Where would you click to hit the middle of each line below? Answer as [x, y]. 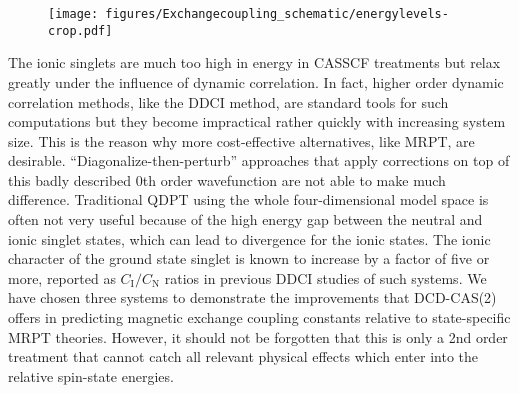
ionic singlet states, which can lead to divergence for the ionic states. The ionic [249, 238]
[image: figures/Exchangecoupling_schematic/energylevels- [248, 14]
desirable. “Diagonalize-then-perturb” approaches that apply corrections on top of [259, 160]
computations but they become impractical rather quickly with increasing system [257, 121]
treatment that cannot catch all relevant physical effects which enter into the [243, 356]
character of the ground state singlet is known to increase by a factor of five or [249, 258]
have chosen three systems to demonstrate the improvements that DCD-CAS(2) [252, 297]
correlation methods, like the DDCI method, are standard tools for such [228, 101]
